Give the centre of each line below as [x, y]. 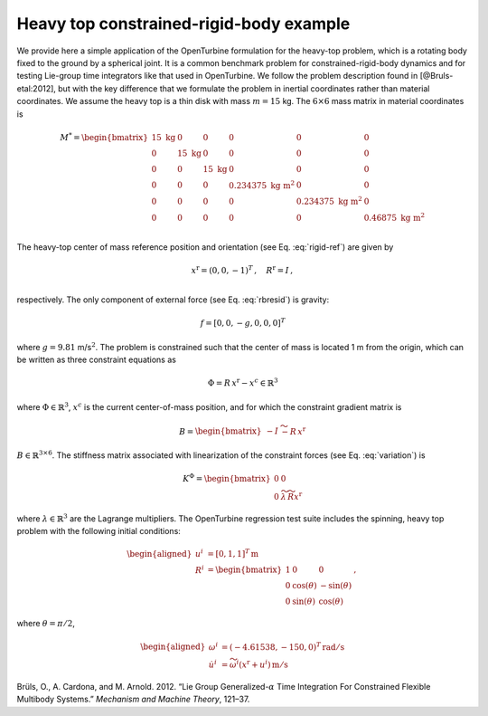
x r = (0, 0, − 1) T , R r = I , [242, 269]
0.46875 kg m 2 [394, 217]
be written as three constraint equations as [96, 360]
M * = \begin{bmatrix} [104, 137]
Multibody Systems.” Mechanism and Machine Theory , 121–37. [133, 699]
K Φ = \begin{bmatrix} [226, 478]
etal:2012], [36, 88]
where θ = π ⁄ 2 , [46, 624]
